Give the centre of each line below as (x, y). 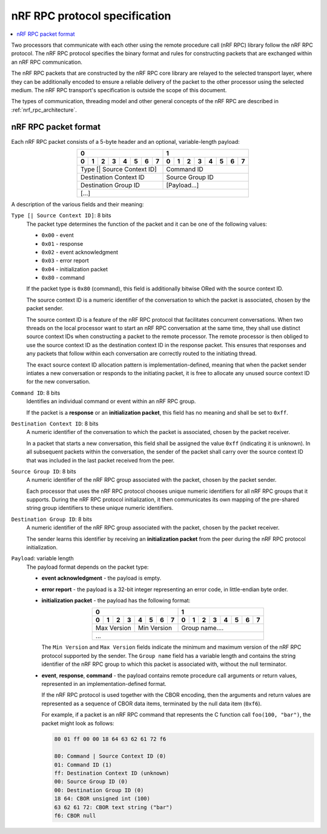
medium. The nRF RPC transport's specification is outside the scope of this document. (119, 90)
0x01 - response (62, 243)
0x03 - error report (65, 260)
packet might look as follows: (78, 723)
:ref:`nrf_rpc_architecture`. (44, 110)
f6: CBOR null (75, 815)
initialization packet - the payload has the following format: (116, 600)
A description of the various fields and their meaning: (78, 204)
